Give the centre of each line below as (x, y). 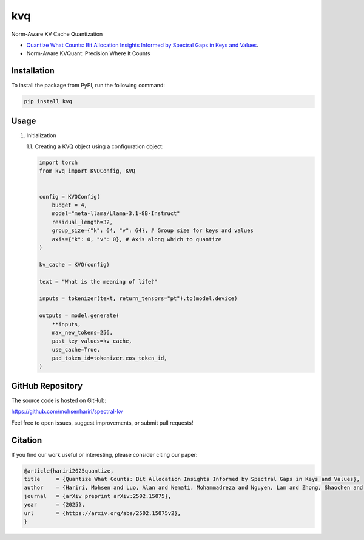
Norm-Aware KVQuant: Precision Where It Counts (88, 53)
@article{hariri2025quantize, (69, 470)
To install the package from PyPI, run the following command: (88, 86)
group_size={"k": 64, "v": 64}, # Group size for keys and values (153, 231)
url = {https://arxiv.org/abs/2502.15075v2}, (103, 513)
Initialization (42, 135)
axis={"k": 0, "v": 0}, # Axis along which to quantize (137, 239)
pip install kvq (48, 101)
